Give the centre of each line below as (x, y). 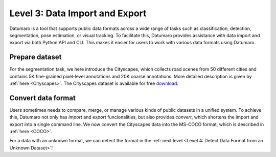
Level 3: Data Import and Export (78, 13)
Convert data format (43, 98)
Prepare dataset (36, 57)
